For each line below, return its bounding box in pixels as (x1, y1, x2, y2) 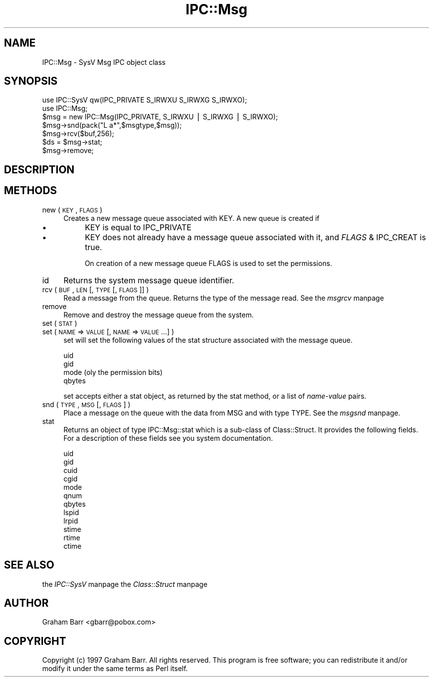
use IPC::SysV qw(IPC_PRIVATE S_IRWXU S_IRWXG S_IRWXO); (42, 96, 247, 105)
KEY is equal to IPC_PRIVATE (85, 222, 192, 232)
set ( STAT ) (42, 318, 78, 327)
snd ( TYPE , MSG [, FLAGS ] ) (42, 400, 130, 409)
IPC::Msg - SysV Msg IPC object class (42, 57, 166, 66)
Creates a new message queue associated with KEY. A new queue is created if (63, 213, 320, 222)
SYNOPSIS (4, 75, 58, 88)
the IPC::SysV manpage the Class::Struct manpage (42, 579, 208, 588)
